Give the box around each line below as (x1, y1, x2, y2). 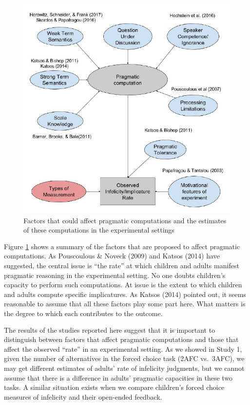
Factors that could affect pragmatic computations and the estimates (23, 215, 227, 225)
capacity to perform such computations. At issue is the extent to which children (4, 279, 242, 290)
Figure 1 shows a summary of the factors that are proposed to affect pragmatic (4, 241, 240, 251)
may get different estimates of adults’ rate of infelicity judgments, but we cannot (4, 362, 245, 373)
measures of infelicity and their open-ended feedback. (4, 391, 162, 402)
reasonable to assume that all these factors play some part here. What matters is (4, 298, 246, 309)
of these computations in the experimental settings (23, 225, 174, 235)
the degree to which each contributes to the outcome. (4, 308, 163, 319)
